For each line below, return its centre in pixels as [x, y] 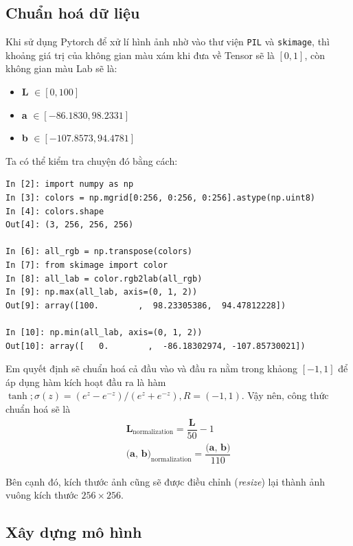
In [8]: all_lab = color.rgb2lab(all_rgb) [104, 278]
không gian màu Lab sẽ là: [61, 68]
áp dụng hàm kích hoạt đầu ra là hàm [86, 382]
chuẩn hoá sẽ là [38, 408]
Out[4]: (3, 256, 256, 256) [70, 225]
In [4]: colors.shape [55, 211]
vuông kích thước [42, 495]
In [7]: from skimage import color [87, 265]
